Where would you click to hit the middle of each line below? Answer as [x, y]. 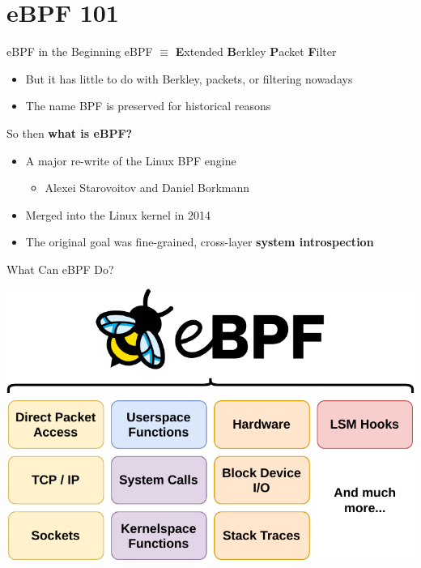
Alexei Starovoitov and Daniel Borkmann [147, 188]
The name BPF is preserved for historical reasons [148, 106]
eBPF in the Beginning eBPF [80, 51]
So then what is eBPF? [70, 132]
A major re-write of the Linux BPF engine [131, 160]
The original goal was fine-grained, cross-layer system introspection [200, 242]
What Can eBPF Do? [60, 269]
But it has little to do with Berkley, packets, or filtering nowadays [189, 78]
